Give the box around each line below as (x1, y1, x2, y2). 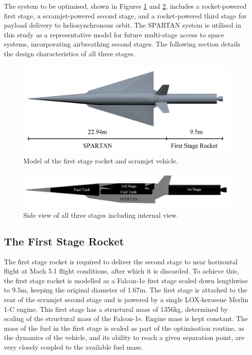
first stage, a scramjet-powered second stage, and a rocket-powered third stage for (4, 10, 247, 20)
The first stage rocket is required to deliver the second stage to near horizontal (4, 256, 238, 266)
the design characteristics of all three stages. (4, 48, 135, 58)
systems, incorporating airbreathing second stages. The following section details (4, 39, 240, 49)
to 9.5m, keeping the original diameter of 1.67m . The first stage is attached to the (4, 285, 248, 295)
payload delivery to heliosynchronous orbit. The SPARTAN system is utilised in (4, 20, 241, 30)
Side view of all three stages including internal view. (23, 210, 179, 220)
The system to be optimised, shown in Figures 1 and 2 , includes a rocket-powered (4, 1, 247, 11)
